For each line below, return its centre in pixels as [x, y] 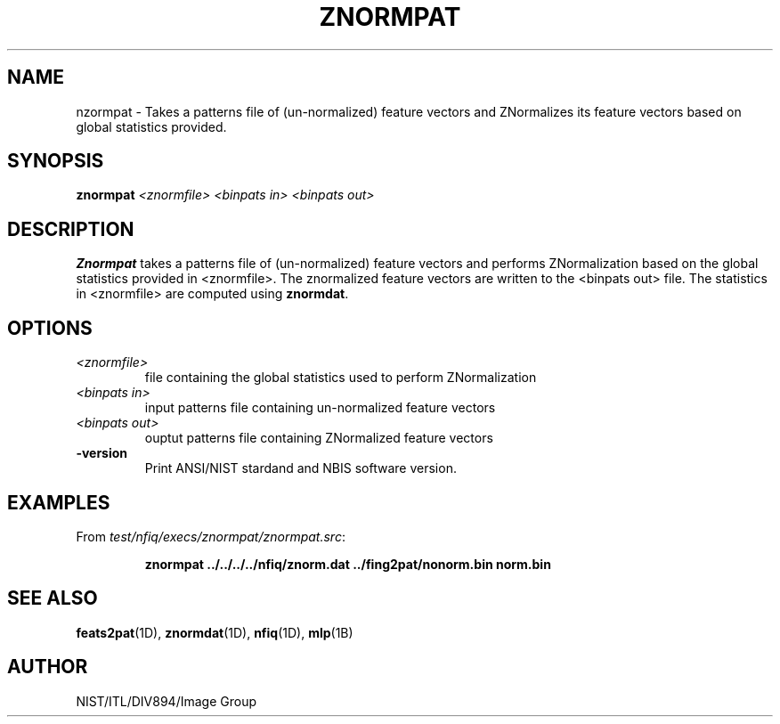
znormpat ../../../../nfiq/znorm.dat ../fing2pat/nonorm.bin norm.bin [348, 564]
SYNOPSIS [56, 161]
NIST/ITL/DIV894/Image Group [166, 701]
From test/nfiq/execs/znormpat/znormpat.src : [211, 536]
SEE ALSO [53, 598]
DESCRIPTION [71, 229]
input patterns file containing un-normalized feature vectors [320, 408]
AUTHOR [48, 667]
